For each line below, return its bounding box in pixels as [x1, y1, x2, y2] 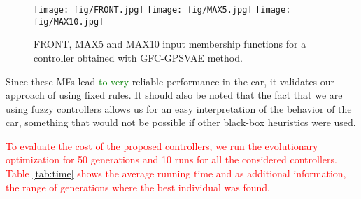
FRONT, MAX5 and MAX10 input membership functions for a [34, 36, 306, 51]
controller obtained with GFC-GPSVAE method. [34, 50, 243, 64]
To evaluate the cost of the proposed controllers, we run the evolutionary [6, 138, 318, 153]
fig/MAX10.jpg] [34, 16, 104, 27]
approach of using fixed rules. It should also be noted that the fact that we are [6, 88, 343, 102]
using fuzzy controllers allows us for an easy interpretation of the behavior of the [6, 101, 352, 116]
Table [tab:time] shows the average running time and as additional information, [6, 166, 346, 181]
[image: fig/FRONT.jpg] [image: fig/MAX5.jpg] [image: [34, 5, 291, 15]
